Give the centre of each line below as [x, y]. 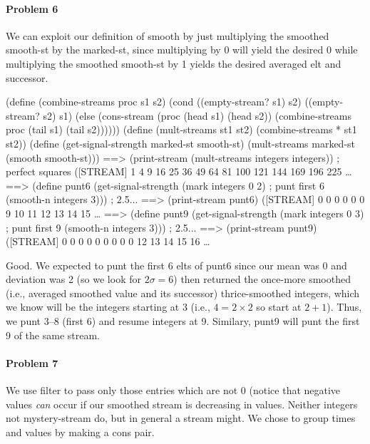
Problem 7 [32, 362]
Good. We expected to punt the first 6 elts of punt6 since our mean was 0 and [176, 265]
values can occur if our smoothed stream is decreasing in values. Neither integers [182, 404]
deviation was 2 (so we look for [73, 279]
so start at [279, 307]
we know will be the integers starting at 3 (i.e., [108, 307]
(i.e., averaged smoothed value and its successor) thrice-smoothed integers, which [183, 293]
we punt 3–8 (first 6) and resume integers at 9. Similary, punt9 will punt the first [183, 321]
